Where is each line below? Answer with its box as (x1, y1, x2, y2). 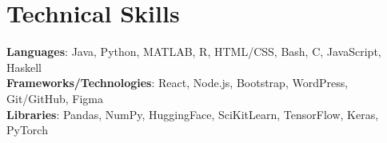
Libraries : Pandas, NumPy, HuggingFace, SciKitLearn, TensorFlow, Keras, (6, 105, 379, 122)
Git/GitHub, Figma (6, 89, 103, 106)
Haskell (6, 58, 42, 75)
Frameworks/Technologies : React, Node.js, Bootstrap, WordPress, (6, 74, 349, 91)
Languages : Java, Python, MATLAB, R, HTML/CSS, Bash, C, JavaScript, (6, 43, 381, 60)
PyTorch (6, 121, 48, 138)
